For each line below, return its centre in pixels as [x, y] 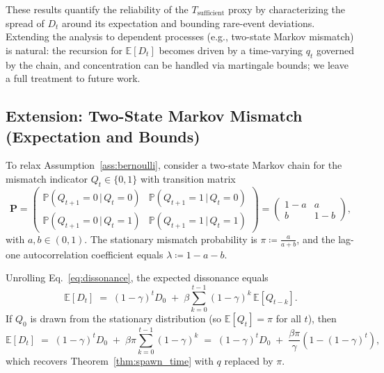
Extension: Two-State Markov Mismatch [154, 116]
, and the [316, 239]
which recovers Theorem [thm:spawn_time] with [110, 361]
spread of [25, 23]
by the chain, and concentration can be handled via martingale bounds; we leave [177, 64]
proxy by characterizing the [287, 9]
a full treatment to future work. [73, 78]
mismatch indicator [47, 178]
